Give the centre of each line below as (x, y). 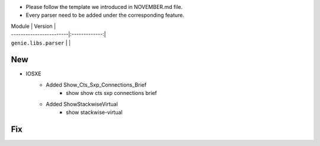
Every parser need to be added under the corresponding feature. (105, 15)
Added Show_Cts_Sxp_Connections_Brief (96, 85)
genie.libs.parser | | (41, 43)
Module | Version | (33, 26)
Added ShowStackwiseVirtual (82, 104)
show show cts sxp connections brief (111, 93)
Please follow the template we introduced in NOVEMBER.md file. (104, 7)
